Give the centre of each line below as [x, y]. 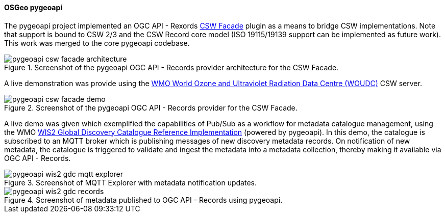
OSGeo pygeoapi [33, 7]
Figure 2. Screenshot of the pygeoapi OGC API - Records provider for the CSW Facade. [151, 107]
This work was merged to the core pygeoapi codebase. [97, 43]
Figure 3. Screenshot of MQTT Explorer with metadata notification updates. [130, 182]
